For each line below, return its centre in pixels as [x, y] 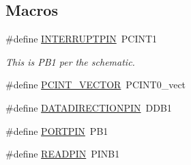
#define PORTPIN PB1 [57, 130]
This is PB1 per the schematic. [70, 61]
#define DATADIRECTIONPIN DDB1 [89, 107]
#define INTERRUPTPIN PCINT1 [82, 39]
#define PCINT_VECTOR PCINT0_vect [96, 85]
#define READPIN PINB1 [63, 154]
